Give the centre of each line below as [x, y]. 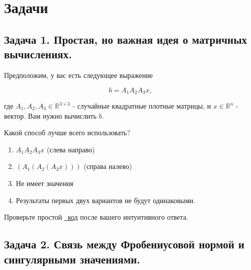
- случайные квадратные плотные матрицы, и [142, 106]
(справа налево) [108, 166]
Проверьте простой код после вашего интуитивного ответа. [96, 217]
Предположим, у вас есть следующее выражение [78, 75]
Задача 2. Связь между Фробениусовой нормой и [124, 244]
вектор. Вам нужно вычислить [50, 115]
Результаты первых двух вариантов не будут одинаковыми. [106, 200]
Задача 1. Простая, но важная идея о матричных [126, 39]
